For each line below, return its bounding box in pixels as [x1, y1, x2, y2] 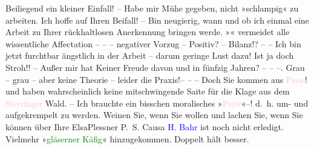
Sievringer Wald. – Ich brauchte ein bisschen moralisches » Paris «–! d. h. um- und [5, 96, 309, 109]
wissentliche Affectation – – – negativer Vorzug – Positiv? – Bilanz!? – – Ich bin [5, 37, 301, 50]
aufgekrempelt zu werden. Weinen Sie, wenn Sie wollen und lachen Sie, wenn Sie [5, 108, 303, 121]
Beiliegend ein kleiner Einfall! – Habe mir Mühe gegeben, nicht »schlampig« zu [5, 2, 299, 14]
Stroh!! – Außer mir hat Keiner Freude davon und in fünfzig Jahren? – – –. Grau [5, 61, 305, 73]
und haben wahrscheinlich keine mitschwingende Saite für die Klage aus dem [5, 85, 290, 98]
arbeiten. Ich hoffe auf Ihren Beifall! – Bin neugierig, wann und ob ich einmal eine [5, 13, 309, 26]
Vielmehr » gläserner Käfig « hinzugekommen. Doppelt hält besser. [5, 132, 249, 145]
